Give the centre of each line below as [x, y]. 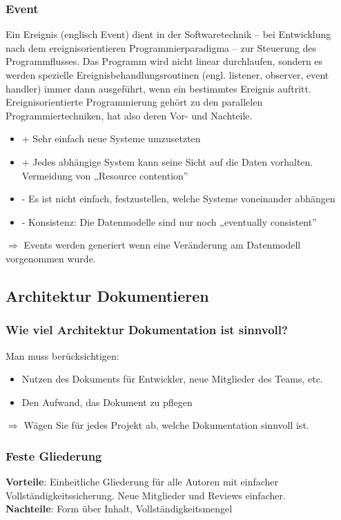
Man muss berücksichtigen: [62, 355]
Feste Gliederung [54, 455]
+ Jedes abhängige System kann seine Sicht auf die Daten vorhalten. [167, 161]
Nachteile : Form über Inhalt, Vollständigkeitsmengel [119, 509]
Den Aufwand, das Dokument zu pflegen [107, 402]
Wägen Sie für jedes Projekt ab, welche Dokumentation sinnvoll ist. [166, 425]
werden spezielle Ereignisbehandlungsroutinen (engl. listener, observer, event [167, 75]
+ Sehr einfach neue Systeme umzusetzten [111, 138]
